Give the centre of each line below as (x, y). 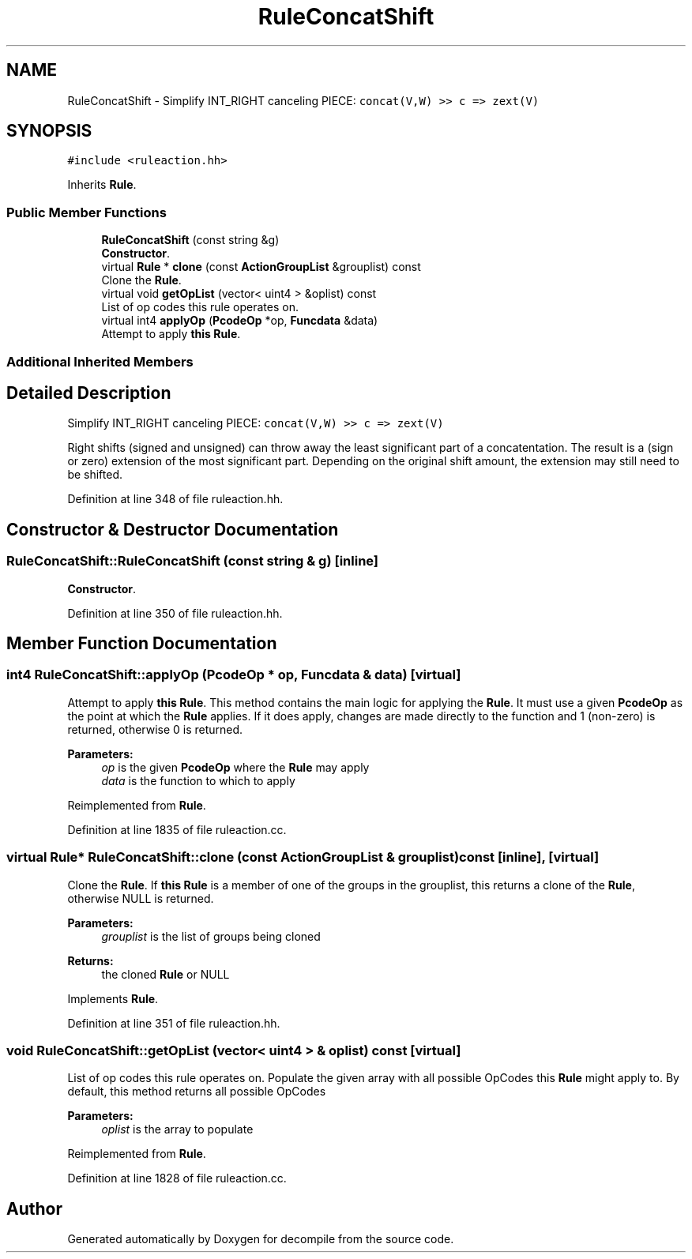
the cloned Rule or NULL (165, 974)
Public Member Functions (86, 212)
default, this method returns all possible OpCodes (197, 1092)
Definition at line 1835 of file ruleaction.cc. (177, 829)
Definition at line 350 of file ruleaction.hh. (175, 613)
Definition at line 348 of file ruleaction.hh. (175, 499)
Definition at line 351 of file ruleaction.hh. (174, 1023)
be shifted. (95, 475)
